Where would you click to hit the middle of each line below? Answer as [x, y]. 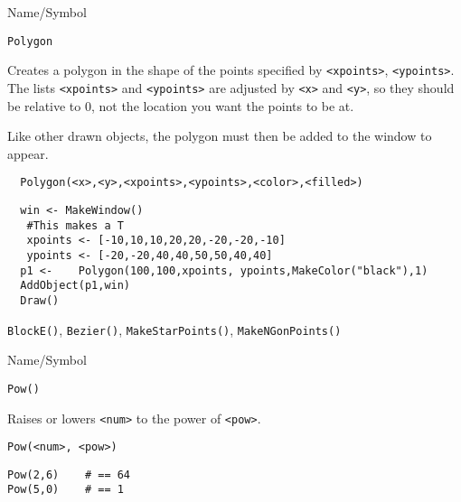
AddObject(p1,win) [75, 286]
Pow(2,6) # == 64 [69, 474]
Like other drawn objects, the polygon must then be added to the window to [220, 136]
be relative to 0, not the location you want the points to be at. [181, 105]
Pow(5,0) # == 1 [66, 490]
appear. [28, 153]
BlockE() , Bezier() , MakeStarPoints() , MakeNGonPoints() [174, 329]
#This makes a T [75, 225]
